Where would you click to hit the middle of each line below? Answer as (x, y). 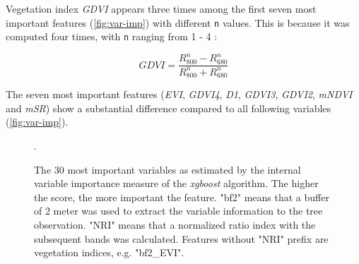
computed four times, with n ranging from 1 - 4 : (112, 36)
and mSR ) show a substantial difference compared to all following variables (169, 108)
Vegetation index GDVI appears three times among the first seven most (161, 8)
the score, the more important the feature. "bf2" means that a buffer (182, 197)
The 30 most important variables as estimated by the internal (167, 169)
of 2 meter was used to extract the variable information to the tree (178, 211)
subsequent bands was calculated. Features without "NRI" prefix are (181, 238)
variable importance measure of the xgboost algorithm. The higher (176, 183)
